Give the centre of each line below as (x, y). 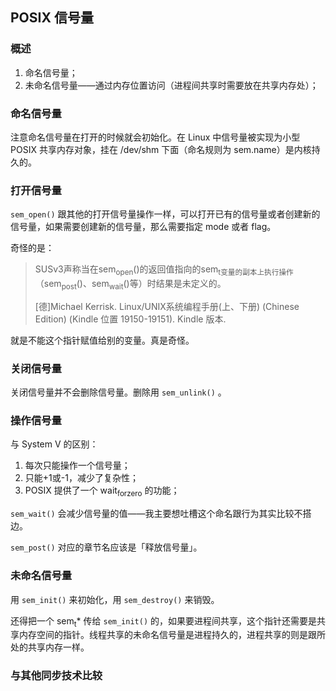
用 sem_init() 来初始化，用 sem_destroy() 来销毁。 (115, 599)
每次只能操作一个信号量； (77, 465)
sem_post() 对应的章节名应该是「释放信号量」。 (106, 547)
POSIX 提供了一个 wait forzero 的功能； (102, 491)
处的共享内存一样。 (50, 647)
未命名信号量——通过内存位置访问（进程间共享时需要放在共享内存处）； (171, 85)
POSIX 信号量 (52, 18)
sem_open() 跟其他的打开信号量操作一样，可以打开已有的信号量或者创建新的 (165, 214)
